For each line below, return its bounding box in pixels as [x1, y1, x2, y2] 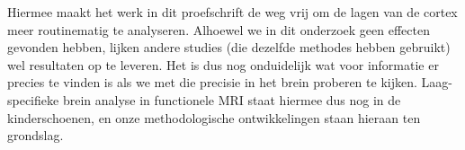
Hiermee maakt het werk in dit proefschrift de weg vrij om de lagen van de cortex [7, 3, 458, 21]
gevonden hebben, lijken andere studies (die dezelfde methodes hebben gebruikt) [7, 38, 451, 57]
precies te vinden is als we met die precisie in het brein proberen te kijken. [7, 73, 417, 92]
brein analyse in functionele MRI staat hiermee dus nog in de [62, 90, 401, 109]
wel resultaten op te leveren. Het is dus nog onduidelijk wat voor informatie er [7, 55, 439, 74]
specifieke [7, 90, 59, 109]
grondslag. [7, 126, 64, 145]
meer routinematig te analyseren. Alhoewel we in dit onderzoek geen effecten [7, 20, 430, 39]
